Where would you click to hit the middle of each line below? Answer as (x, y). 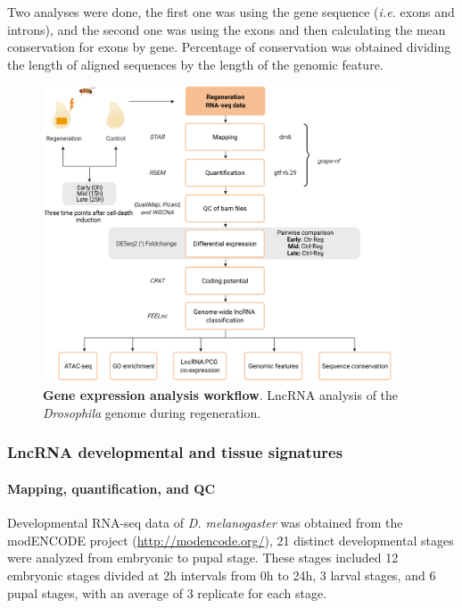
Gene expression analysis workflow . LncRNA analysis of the (221, 395)
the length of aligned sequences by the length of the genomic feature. (195, 64)
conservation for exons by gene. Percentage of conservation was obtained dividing (229, 47)
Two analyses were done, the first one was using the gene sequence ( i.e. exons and (231, 12)
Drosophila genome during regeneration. (152, 412)
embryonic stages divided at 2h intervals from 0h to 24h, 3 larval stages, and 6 (222, 575)
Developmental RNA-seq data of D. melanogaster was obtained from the (205, 523)
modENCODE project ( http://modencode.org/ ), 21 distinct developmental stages (231, 540)
